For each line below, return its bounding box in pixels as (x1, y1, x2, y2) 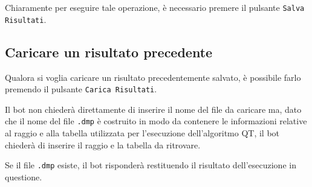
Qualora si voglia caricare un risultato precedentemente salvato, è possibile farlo (5, 71, 301, 83)
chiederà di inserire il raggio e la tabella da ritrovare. (5, 138, 201, 151)
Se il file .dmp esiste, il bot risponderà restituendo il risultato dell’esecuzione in (5, 159, 296, 171)
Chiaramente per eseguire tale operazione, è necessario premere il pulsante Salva (5, 1, 305, 13)
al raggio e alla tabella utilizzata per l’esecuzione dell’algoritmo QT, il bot (5, 127, 280, 139)
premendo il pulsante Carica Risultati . (5, 83, 157, 95)
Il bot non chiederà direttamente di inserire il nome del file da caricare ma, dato (5, 103, 302, 115)
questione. (5, 170, 42, 183)
